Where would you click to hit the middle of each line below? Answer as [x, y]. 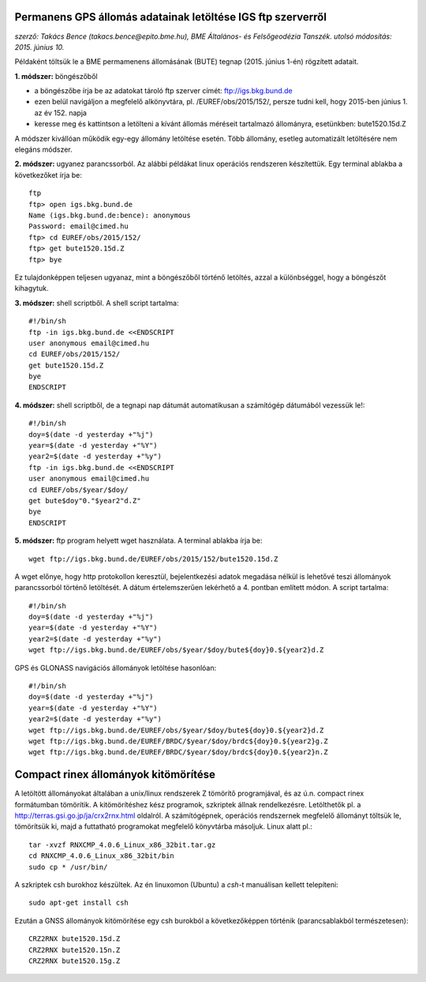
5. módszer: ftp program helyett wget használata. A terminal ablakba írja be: [138, 540]
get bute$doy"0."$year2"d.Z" [85, 500]
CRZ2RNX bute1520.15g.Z [75, 961]
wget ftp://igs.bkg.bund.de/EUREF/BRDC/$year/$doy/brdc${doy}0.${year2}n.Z [178, 752]
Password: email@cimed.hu [79, 226]
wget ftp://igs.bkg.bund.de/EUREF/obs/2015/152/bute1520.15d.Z [153, 559]
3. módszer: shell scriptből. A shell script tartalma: [97, 303]
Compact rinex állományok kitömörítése [115, 775]
